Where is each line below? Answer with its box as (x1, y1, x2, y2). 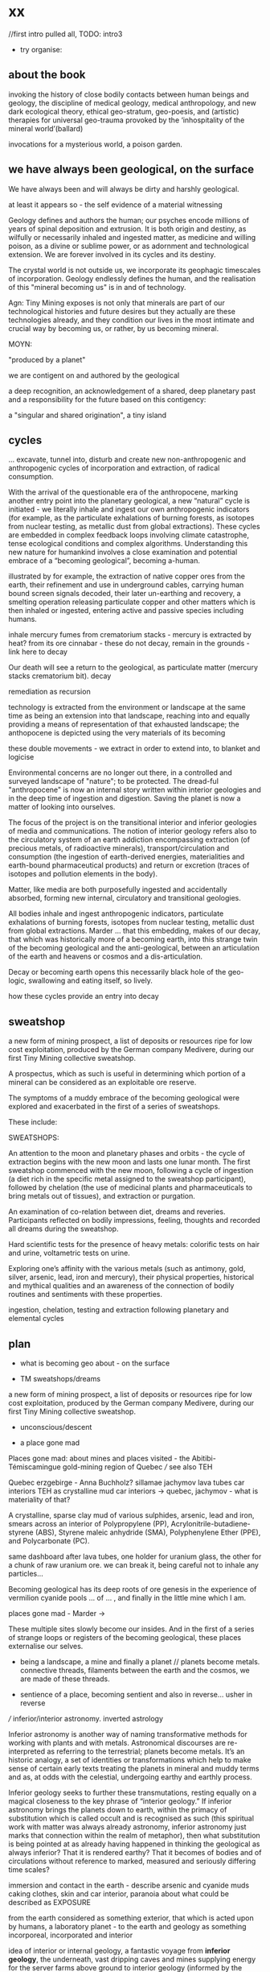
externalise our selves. (8, 1642, 84, 1651)
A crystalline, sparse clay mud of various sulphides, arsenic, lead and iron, (8, 1510, 255, 1520)
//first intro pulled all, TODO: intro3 (8, 29, 123, 39)
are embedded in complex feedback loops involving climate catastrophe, (8, 530, 249, 540)
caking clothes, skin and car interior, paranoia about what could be (8, 1889, 229, 1899)
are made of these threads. (19, 1674, 110, 1684)
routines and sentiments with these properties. (8, 1290, 163, 1299)
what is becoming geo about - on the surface (19, 1358, 170, 1368)
